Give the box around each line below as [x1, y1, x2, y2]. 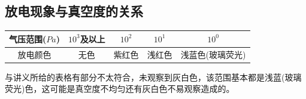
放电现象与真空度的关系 [5, 2, 143, 20]
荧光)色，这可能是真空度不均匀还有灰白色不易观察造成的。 [5, 82, 235, 95]
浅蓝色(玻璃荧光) [180, 48, 246, 60]
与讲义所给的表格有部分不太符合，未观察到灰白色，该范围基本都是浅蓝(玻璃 [5, 70, 302, 83]
